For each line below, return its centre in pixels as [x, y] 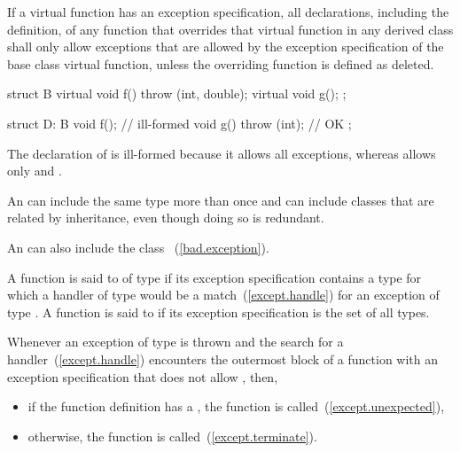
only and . [35, 171]
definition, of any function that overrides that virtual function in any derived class [230, 29]
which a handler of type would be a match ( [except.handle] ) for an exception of [223, 295]
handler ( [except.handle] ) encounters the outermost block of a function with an [223, 358]
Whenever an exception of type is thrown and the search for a [175, 342]
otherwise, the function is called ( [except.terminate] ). [172, 436]
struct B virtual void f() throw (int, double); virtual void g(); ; [177, 94]
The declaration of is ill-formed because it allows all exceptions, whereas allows [222, 153]
